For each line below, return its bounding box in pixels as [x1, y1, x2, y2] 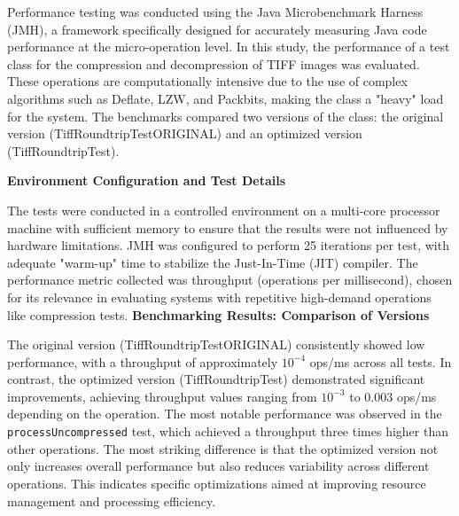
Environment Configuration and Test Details [7, 171, 286, 190]
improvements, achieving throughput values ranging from [7, 387, 317, 405]
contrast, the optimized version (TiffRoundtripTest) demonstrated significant [7, 370, 425, 388]
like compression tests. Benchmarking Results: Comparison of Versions [7, 305, 430, 324]
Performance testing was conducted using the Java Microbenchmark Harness [7, 3, 424, 20]
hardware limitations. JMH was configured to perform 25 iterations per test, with [7, 236, 449, 254]
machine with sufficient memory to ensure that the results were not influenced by [7, 218, 448, 237]
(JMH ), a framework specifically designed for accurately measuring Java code [7, 20, 427, 38]
